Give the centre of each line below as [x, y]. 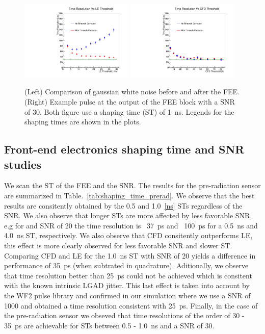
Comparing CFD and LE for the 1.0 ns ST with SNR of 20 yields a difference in [130, 255]
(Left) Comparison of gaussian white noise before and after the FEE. [132, 92]
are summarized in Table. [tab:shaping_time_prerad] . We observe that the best [129, 195]
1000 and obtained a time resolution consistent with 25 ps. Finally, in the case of [131, 305]
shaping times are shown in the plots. [83, 122]
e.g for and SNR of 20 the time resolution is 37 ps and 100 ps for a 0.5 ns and [131, 225]
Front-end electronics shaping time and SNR [124, 149]
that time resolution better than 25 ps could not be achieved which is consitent [128, 275]
